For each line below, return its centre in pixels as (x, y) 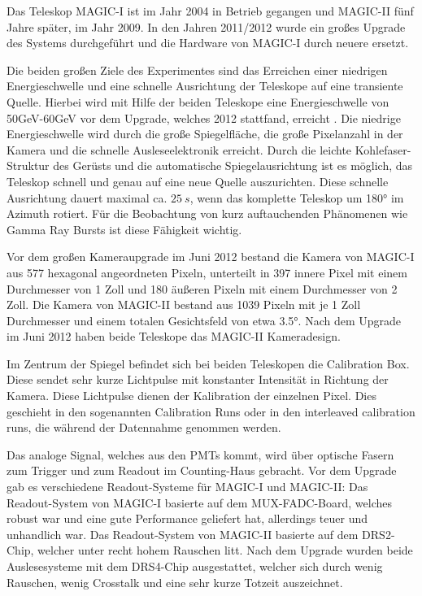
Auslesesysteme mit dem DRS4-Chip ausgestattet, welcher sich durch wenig (195, 566)
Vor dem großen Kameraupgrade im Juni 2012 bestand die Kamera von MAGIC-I (211, 257)
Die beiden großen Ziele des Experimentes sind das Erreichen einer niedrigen (197, 70)
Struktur (28, 165)
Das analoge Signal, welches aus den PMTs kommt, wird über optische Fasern (200, 454)
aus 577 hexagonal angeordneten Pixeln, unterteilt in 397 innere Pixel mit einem (207, 272)
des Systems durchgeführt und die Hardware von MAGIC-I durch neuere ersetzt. (208, 43)
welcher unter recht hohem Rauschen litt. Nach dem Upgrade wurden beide (225, 550)
